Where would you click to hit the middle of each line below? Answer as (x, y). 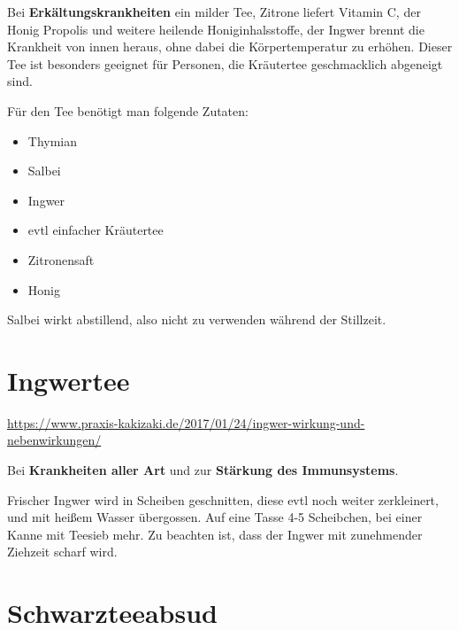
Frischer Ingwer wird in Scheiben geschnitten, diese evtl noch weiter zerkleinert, (223, 499)
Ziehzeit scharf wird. (62, 552)
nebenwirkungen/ (54, 440)
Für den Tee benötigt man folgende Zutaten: (128, 110)
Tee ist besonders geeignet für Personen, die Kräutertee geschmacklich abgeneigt (225, 63)
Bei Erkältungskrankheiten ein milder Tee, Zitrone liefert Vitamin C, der (214, 12)
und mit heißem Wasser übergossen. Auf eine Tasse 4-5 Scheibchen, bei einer (215, 517)
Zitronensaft (61, 259)
